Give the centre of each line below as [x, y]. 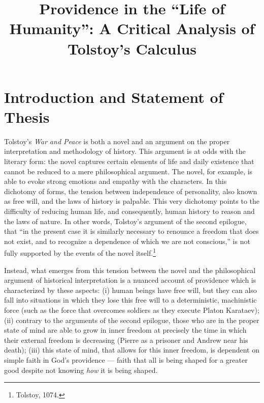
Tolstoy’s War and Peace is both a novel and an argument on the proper [117, 141]
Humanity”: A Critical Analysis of [132, 28]
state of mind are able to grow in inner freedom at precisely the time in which [125, 330]
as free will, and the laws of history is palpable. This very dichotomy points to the [132, 201]
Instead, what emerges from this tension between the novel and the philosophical [130, 270]
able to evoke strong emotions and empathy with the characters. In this [115, 181]
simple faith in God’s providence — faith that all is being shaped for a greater [126, 360]
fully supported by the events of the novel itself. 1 [80, 252]
